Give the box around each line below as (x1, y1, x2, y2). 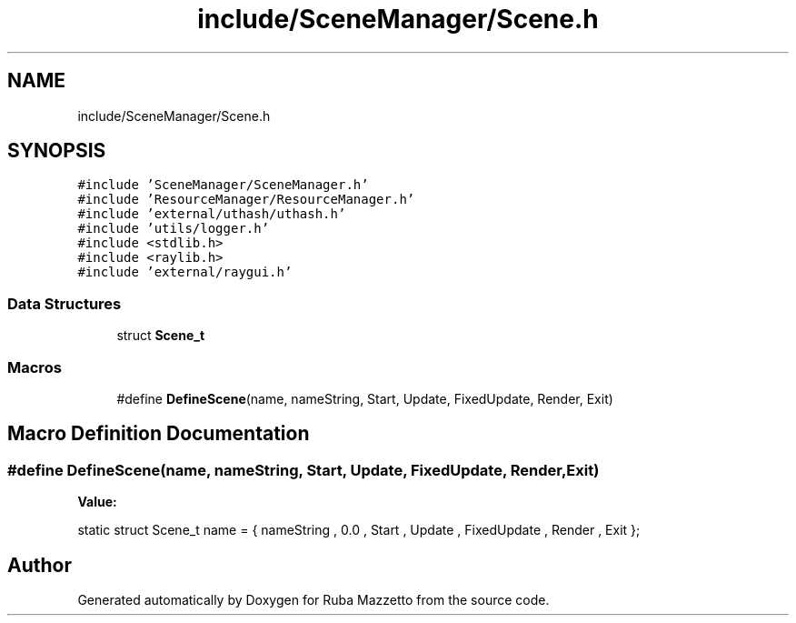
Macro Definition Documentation (7, 422, 310, 446)
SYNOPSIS (7, 139, 106, 163)
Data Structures (7, 294, 122, 313)
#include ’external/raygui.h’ (77, 265, 293, 280)
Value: (77, 494, 117, 510)
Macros (7, 357, 62, 377)
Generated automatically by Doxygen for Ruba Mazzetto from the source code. (77, 592, 550, 608)
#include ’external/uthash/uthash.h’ (77, 206, 346, 222)
